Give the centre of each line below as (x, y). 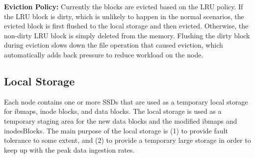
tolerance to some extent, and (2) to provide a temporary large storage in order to (127, 140)
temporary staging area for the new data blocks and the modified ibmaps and (121, 120)
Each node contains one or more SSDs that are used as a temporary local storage (126, 101)
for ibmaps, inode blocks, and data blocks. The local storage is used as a (113, 111)
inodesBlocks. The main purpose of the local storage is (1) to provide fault (116, 130)
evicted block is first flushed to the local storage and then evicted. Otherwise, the (126, 26)
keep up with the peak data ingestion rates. (69, 149)
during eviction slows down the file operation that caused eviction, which (114, 45)
